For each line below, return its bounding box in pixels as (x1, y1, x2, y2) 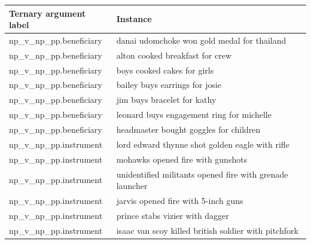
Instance (116, 13, 152, 25)
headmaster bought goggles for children (116, 123, 261, 135)
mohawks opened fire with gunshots (116, 152, 248, 165)
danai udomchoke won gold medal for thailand (116, 33, 286, 46)
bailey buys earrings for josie (116, 78, 222, 91)
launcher (116, 179, 148, 192)
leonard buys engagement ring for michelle (116, 108, 272, 121)
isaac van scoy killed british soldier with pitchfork (116, 224, 298, 236)
